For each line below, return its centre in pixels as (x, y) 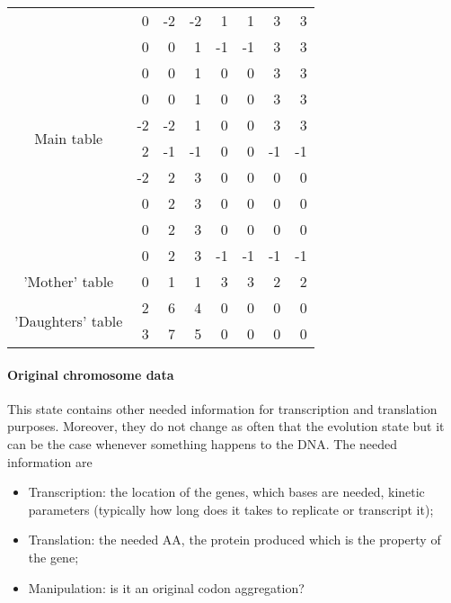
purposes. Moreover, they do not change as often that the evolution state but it (226, 426)
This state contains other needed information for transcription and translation (222, 408)
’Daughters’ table (69, 320)
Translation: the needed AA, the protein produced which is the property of (234, 540)
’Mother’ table (69, 281)
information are (50, 461)
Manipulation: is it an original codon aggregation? (166, 587)
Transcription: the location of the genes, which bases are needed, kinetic (226, 492)
